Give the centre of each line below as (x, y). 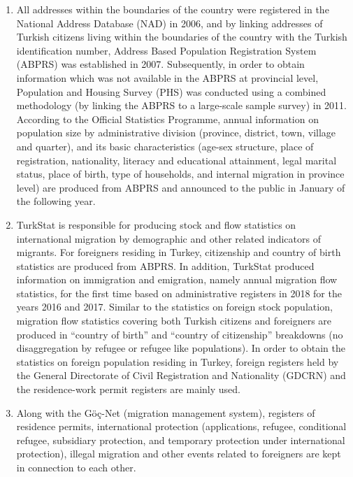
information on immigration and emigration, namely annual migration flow (177, 279)
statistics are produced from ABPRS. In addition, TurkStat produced (165, 265)
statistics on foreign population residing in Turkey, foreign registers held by (178, 361)
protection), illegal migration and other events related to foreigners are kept (179, 454)
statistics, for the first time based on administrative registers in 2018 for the (179, 293)
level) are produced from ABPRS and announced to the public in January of (181, 187)
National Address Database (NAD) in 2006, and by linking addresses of (170, 23)
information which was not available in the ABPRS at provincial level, (167, 77)
